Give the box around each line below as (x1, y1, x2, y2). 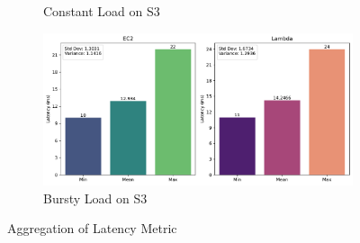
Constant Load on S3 (43, 2, 160, 20)
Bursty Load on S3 (43, 188, 148, 207)
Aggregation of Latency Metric (7, 219, 177, 238)
